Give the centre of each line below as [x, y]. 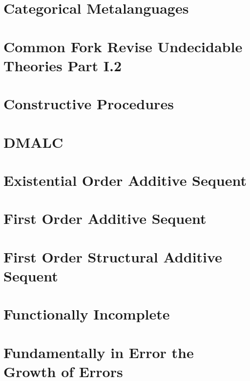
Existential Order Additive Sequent [125, 180]
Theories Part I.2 [63, 65]
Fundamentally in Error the [99, 352]
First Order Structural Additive [113, 256]
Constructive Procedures [89, 104]
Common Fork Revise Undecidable [123, 46]
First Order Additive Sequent [105, 218]
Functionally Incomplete [87, 314]
